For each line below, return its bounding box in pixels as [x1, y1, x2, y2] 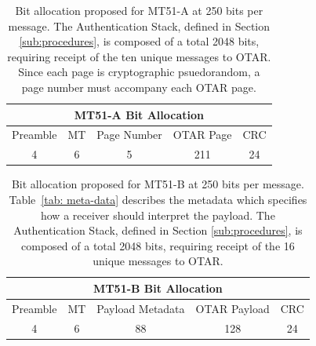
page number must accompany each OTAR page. [21, 78, 256, 95]
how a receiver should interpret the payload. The [40, 206, 275, 223]
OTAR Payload [195, 300, 270, 316]
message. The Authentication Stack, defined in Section [8, 17, 271, 34]
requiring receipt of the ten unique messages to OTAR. [7, 48, 271, 64]
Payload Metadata [96, 300, 185, 316]
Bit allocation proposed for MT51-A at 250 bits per [15, 2, 263, 18]
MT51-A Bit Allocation [74, 106, 204, 122]
